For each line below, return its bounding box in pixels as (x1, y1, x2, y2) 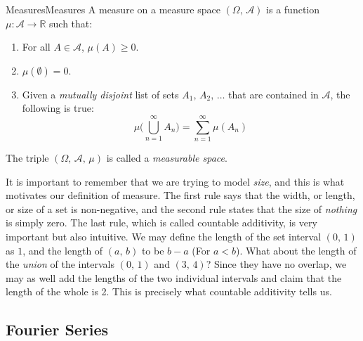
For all (22, 39, 51, 54)
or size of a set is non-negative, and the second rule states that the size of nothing (6, 201, 357, 216)
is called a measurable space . (106, 150, 227, 165)
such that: (49, 15, 93, 30)
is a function (266, 2, 320, 16)
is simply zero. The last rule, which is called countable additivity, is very (6, 215, 317, 230)
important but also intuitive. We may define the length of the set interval (6, 229, 322, 244)
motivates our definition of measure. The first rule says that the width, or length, (6, 188, 355, 202)
